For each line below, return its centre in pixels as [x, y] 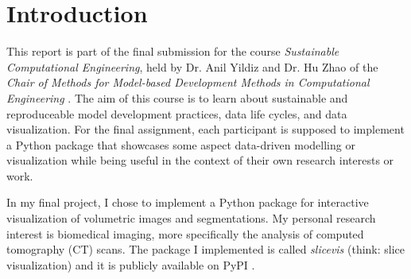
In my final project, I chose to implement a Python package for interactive [188, 202]
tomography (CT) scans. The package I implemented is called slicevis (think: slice [206, 249]
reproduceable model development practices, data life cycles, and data [177, 113]
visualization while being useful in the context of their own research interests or [200, 160]
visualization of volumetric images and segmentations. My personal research [191, 218]
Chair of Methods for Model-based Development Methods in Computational [188, 82]
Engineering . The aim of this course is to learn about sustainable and [177, 97]
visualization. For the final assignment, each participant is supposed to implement [205, 129]
